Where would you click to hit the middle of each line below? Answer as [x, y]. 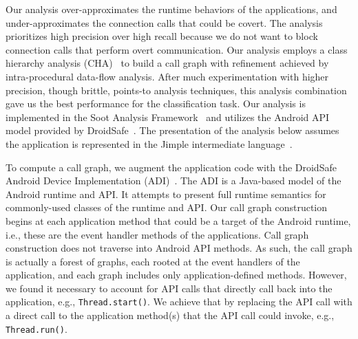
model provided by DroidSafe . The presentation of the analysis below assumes [172, 130]
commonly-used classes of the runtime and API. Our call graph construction [167, 207]
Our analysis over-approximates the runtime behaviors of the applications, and [171, 9]
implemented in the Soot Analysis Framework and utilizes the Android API [168, 117]
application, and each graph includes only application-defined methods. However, [176, 275]
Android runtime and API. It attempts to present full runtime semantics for [166, 194]
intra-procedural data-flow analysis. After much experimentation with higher [167, 76]
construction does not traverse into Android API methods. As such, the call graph [179, 248]
